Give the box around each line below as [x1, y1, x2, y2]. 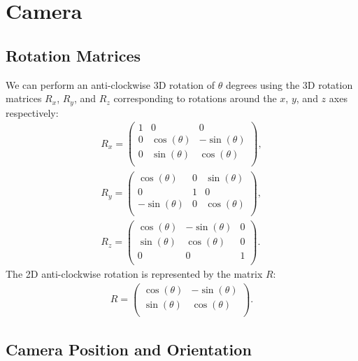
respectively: [6, 105, 59, 120]
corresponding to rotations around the [113, 91, 277, 106]
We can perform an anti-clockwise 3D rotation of [6, 77, 215, 92]
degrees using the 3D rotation [225, 77, 353, 92]
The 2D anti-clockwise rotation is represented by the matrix [6, 266, 263, 281]
